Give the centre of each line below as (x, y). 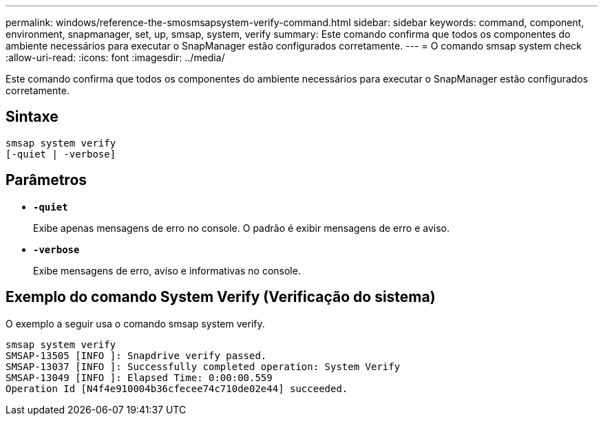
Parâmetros (46, 180)
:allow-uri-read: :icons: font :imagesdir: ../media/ (115, 57)
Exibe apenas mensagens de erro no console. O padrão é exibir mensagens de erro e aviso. (241, 228)
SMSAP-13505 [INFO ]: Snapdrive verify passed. (136, 355)
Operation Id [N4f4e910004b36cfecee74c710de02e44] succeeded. (177, 388)
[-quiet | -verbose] (61, 154)
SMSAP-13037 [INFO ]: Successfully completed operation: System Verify (203, 366)
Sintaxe (32, 117)
